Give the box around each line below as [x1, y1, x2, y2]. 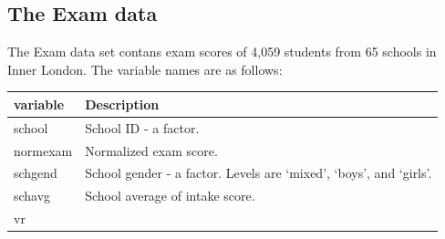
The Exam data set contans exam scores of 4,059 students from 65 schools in [7, 42, 437, 61]
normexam [14, 140, 73, 160]
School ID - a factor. [85, 118, 200, 137]
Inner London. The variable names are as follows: [7, 59, 283, 78]
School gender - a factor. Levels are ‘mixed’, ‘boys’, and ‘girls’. [85, 163, 432, 182]
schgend [14, 163, 57, 182]
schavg [14, 186, 51, 205]
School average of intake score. [85, 186, 255, 205]
